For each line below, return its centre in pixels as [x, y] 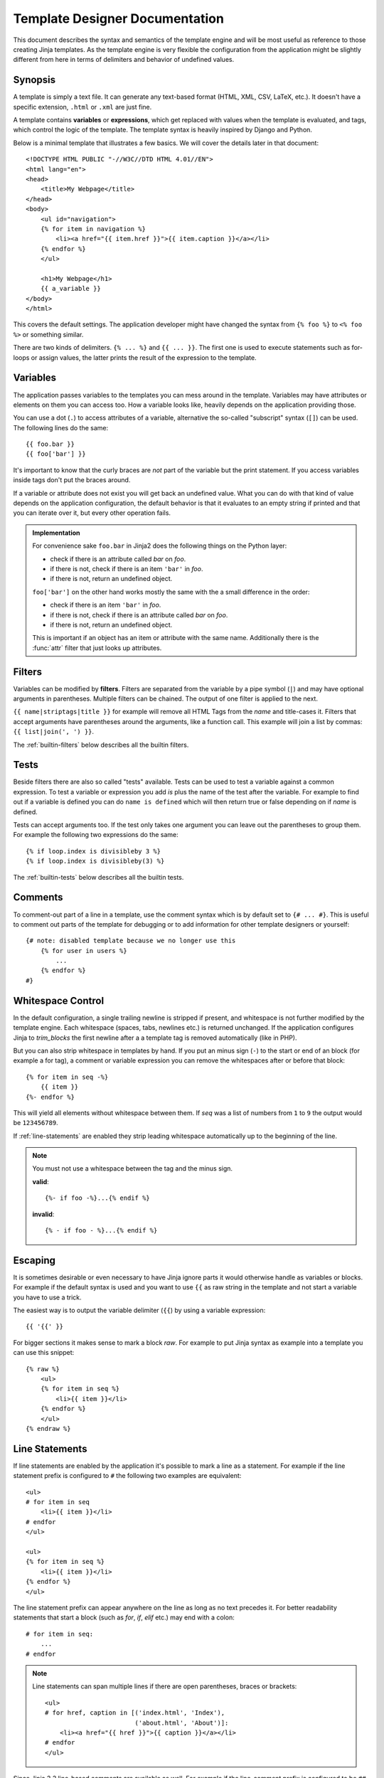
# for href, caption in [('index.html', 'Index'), [135, 1713]
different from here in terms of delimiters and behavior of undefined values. [124, 60]
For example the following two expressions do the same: [96, 835]
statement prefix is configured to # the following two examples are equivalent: [127, 1476]
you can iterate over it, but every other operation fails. [92, 513]
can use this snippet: [44, 1353]
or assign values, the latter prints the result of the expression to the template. [144, 357]
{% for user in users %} [84, 951]
